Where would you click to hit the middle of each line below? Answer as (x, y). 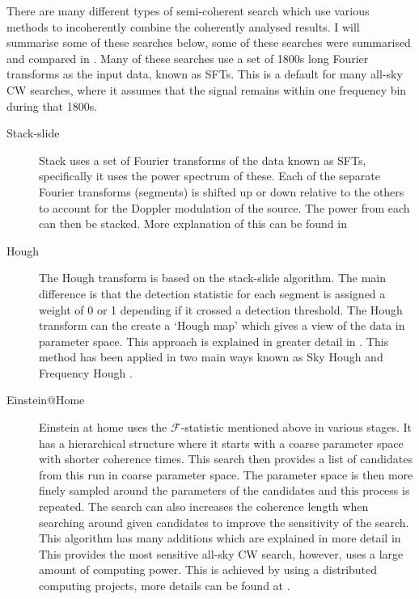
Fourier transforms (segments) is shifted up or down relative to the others (222, 191)
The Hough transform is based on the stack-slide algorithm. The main (213, 278)
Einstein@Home (46, 400)
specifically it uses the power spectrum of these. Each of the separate (209, 176)
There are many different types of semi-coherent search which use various (188, 11)
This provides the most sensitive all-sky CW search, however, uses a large (221, 553)
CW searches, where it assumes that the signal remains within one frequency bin (207, 89)
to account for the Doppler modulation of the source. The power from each (224, 207)
